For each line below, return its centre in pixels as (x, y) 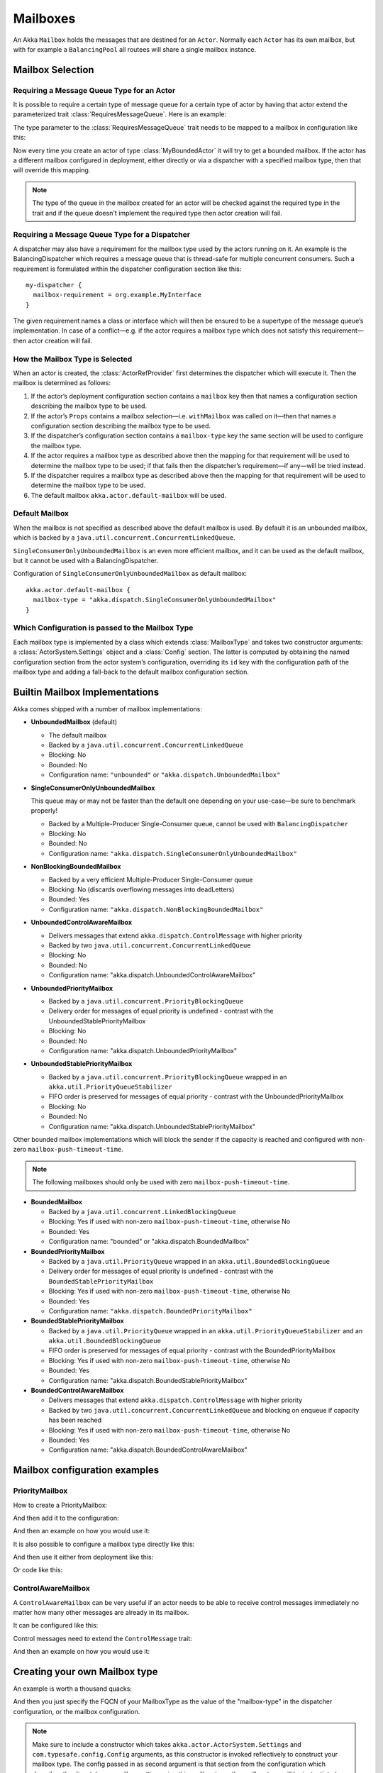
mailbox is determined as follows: (62, 383)
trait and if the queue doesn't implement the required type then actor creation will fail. (157, 213)
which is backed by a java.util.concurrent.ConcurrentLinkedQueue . (124, 538)
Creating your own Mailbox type (85, 1671)
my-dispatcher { (54, 285)
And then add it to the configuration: (66, 1518)
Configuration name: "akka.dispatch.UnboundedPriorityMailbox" (143, 1050)
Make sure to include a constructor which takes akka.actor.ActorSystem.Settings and (167, 1744)
